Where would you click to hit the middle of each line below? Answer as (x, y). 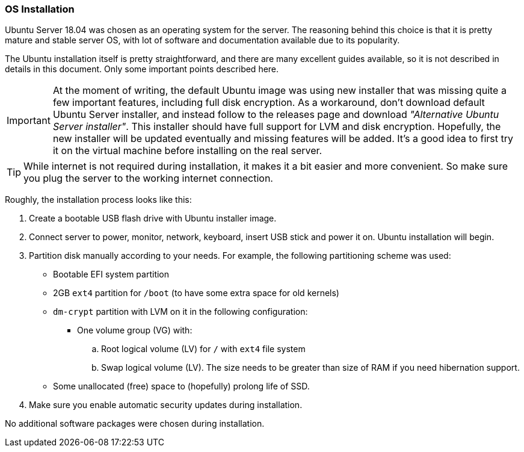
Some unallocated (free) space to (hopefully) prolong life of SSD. (181, 386)
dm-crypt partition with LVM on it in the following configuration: (180, 312)
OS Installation (40, 9)
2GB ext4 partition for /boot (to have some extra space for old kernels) (196, 293)
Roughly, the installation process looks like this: (98, 200)
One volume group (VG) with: (135, 330)
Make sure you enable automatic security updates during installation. (166, 405)
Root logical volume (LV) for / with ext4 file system (203, 349)
